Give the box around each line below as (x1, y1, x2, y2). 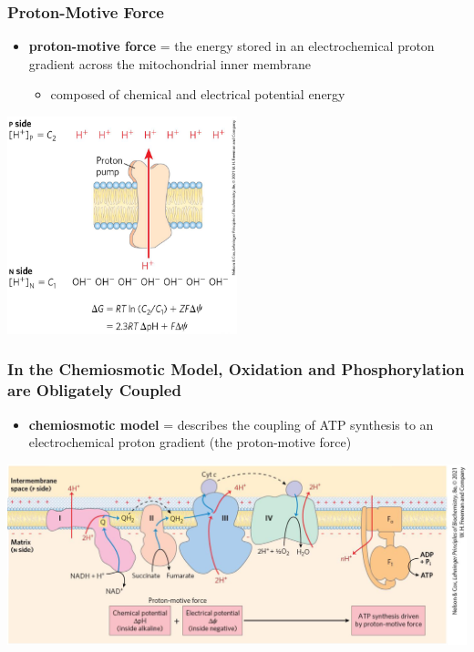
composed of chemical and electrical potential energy (50, 85, 345, 104)
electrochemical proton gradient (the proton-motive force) (28, 433, 352, 452)
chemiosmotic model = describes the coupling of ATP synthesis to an (28, 414, 434, 433)
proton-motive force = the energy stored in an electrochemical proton (28, 36, 435, 56)
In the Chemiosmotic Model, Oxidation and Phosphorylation (7, 358, 465, 381)
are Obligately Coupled (7, 379, 181, 402)
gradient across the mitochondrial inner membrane (28, 54, 311, 73)
